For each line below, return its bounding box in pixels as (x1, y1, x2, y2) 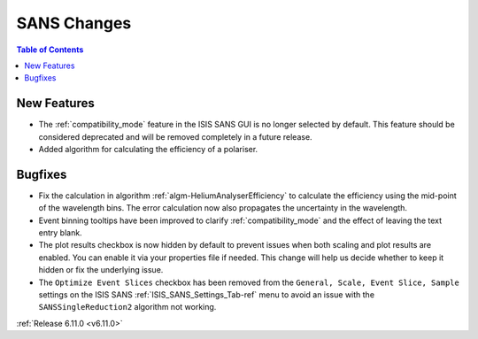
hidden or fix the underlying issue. (38, 265, 164, 275)
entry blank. (38, 227, 83, 238)
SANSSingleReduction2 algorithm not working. (38, 302, 217, 312)
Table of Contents (16, 44, 84, 55)
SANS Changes (16, 13, 132, 33)
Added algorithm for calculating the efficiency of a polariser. (38, 144, 258, 155)
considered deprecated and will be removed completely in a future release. (38, 131, 313, 142)
